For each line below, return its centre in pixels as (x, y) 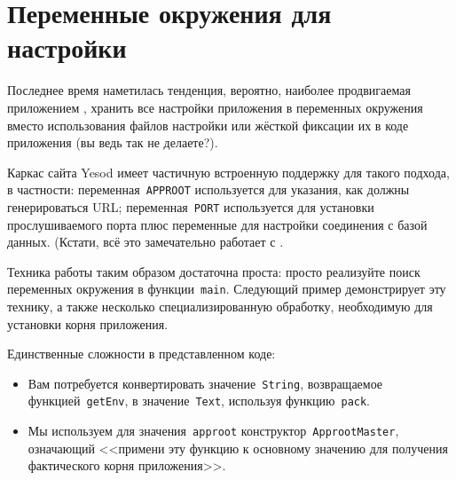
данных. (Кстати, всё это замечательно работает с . (145, 242)
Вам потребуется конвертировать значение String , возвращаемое (205, 383)
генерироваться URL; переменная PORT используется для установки (191, 206)
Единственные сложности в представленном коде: (142, 354)
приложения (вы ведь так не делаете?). (113, 142)
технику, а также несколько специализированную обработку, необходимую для (220, 307)
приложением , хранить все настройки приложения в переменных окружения (215, 107)
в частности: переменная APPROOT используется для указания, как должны (208, 189)
